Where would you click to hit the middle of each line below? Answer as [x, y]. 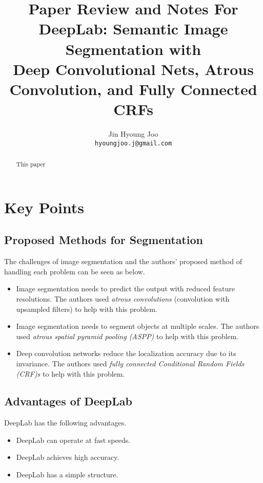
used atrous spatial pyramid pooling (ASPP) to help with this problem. [127, 336]
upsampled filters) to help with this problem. [87, 309]
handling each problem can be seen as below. [75, 271]
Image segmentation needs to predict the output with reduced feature [125, 289]
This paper [31, 164]
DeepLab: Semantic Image [133, 29]
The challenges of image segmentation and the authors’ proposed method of [123, 261]
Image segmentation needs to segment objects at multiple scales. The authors [138, 326]
